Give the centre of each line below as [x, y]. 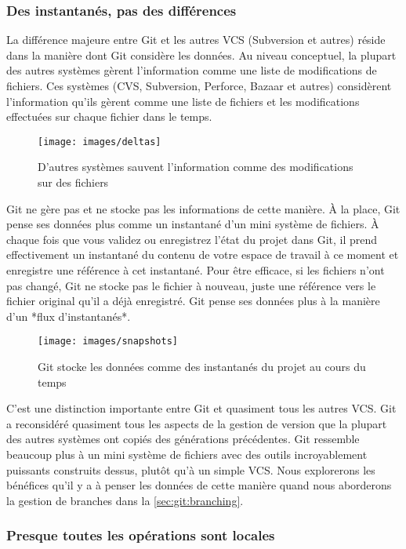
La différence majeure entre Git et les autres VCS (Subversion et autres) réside [196, 40]
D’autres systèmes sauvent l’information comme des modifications [196, 167]
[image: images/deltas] [100, 142]
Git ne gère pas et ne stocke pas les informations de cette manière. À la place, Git [203, 208]
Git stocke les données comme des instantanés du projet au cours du [202, 367]
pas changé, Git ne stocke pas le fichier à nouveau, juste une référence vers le [191, 285]
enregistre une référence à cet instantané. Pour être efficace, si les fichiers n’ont [196, 270]
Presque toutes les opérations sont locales [141, 535]
